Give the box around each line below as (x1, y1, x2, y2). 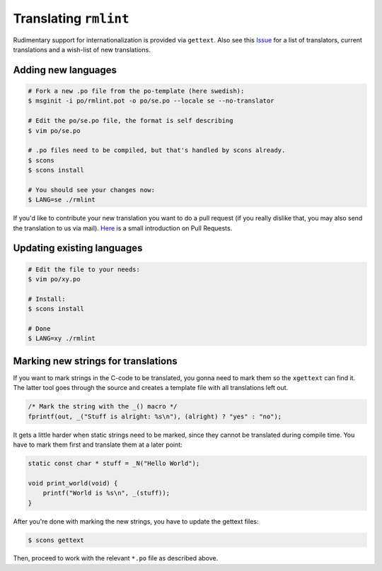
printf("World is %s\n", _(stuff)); (42, 489, 170, 498)
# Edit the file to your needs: (28, 265, 141, 273)
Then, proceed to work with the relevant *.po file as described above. (13, 554, 219, 563)
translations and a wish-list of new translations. (13, 45, 151, 54)
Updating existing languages (13, 242, 143, 254)
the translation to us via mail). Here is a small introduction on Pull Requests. (13, 223, 233, 232)
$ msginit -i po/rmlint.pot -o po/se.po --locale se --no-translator (28, 97, 274, 105)
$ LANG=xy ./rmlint (28, 334, 95, 343)
